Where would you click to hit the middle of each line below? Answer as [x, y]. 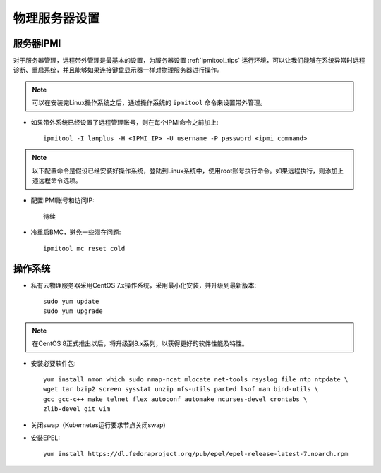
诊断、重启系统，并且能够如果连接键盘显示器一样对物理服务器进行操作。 [118, 70]
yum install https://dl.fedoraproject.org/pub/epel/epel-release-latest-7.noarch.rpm [196, 454]
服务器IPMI [37, 43]
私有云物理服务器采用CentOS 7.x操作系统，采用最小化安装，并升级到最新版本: [144, 285]
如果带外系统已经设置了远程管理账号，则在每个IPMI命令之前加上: [125, 122]
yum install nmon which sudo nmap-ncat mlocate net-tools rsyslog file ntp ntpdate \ [196, 380]
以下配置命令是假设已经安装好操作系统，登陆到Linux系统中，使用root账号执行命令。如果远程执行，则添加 [185, 171]
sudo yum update [71, 302]
